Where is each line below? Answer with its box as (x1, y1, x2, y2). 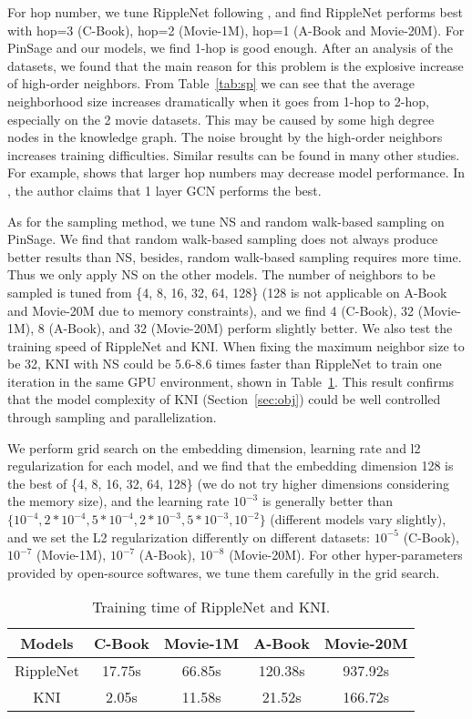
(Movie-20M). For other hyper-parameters (229, 545, 463, 564)
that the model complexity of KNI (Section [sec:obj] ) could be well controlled (7, 390, 441, 409)
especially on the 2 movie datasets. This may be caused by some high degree (7, 109, 435, 128)
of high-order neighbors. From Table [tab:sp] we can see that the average (7, 74, 416, 93)
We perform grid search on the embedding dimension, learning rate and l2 (7, 438, 421, 457)
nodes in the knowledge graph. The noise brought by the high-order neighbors (7, 127, 443, 147)
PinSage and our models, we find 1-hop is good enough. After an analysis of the (7, 38, 454, 57)
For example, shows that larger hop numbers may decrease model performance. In (7, 163, 466, 182)
